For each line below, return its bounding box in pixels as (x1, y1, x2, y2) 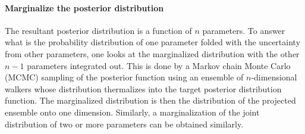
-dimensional (251, 71, 297, 83)
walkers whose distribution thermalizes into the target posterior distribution (5, 82, 282, 95)
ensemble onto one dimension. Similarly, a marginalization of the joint (5, 105, 260, 118)
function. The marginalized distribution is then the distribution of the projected (5, 94, 296, 107)
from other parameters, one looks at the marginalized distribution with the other (5, 47, 300, 60)
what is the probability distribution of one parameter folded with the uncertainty (5, 36, 301, 48)
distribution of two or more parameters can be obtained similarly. (5, 117, 244, 130)
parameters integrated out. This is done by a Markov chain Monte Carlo (27, 59, 291, 71)
